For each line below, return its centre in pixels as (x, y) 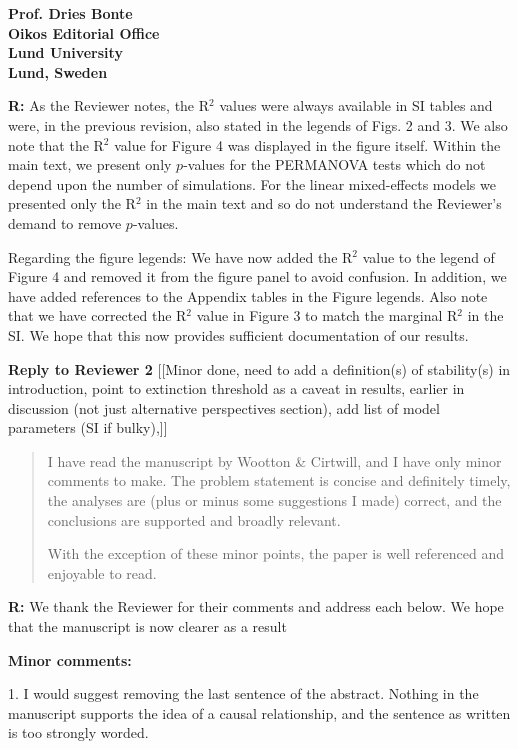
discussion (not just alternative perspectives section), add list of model (224, 407)
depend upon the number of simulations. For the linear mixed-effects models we (252, 183)
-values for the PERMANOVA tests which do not (334, 164)
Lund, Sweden (58, 71)
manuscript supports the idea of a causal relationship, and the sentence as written (259, 712)
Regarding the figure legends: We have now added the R (180, 256)
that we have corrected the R (97, 315)
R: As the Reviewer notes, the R (109, 105)
